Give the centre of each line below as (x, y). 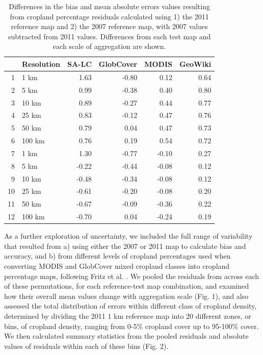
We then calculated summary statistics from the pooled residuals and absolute (126, 336)
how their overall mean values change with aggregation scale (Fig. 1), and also (126, 296)
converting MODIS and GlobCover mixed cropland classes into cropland (117, 265)
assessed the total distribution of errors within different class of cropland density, (130, 306)
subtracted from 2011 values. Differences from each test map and (109, 36)
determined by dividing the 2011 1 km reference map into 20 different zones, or (128, 315)
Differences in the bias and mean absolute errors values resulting (109, 6)
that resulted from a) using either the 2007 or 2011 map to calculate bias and (125, 246)
